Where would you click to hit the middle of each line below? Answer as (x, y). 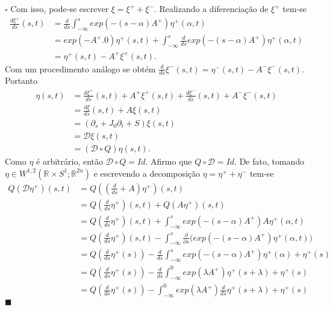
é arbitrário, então (70, 161)
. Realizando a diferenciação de (211, 8)
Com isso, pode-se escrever (60, 8)
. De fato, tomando (269, 161)
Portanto (21, 81)
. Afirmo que (169, 161)
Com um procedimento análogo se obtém (80, 68)
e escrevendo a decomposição (147, 173)
